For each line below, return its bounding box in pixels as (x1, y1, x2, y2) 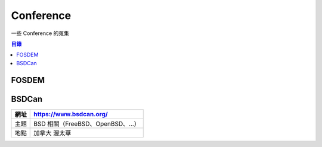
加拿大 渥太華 (33, 129, 72, 137)
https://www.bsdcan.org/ (33, 110, 109, 118)
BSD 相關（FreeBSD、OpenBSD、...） (33, 119, 140, 127)
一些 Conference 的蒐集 (11, 30, 70, 37)
